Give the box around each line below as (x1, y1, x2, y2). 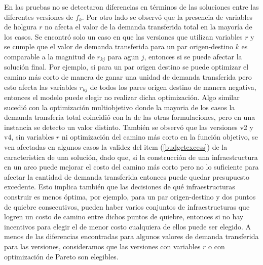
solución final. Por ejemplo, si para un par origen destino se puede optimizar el (4, 61, 249, 72)
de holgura (4, 21, 37, 32)
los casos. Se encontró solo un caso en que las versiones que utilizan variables (4, 31, 243, 42)
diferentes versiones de (4, 11, 73, 22)
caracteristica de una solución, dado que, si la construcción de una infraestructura (4, 151, 258, 162)
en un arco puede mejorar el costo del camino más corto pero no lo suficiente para (4, 161, 259, 172)
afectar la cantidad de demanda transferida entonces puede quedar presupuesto (4, 171, 249, 182)
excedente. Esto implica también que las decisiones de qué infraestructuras (4, 181, 235, 192)
